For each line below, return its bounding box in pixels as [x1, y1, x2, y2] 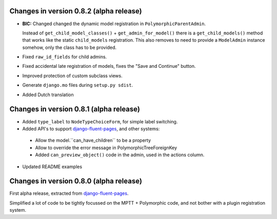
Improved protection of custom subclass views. [22, 72, 123, 79]
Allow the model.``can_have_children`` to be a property [35, 137, 151, 143]
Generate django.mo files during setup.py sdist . [22, 82, 133, 88]
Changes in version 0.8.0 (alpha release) [9, 177, 142, 186]
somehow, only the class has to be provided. [22, 44, 117, 50]
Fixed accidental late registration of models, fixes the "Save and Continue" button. [22, 63, 196, 69]
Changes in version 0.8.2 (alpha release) [9, 7, 142, 15]
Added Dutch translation [22, 92, 74, 98]
